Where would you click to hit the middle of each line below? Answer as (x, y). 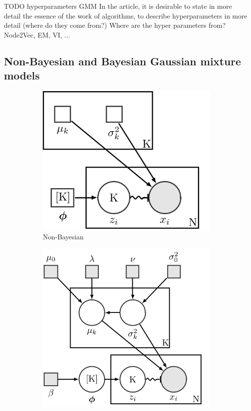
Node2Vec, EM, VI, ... (37, 34)
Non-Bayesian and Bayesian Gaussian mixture (123, 61)
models (22, 75)
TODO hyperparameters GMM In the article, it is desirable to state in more (118, 6)
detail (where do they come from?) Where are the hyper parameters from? (115, 25)
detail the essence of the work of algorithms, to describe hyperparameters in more (125, 15)
